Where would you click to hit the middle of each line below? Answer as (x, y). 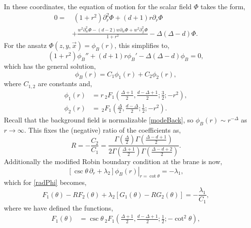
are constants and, (65, 84)
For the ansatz (25, 45)
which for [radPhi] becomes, (45, 182)
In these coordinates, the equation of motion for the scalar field (98, 6)
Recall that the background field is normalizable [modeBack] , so (99, 119)
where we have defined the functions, (59, 207)
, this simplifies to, (142, 45)
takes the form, (223, 6)
